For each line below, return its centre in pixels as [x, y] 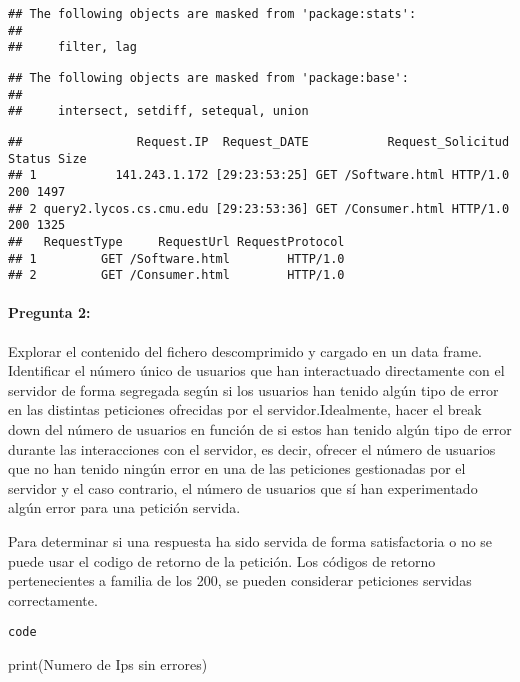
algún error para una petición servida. [124, 507]
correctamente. [53, 599]
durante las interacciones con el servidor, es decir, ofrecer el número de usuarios [252, 448]
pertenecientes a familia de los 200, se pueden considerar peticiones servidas [240, 580]
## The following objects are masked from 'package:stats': [212, 14]
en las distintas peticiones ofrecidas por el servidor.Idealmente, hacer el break [245, 409]
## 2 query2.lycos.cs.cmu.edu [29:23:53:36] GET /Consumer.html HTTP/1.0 [259, 208]
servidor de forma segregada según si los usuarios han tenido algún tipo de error [253, 389]
